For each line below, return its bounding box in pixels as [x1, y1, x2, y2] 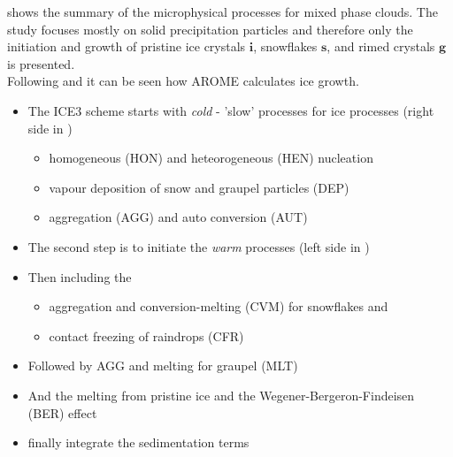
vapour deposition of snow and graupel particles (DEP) [49, 178, 349, 196]
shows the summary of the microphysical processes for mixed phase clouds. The [7, 3, 438, 20]
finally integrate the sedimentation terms [27, 433, 250, 452]
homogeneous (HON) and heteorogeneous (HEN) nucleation [49, 149, 373, 167]
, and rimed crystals [326, 37, 435, 56]
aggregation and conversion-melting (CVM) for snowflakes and [49, 297, 388, 316]
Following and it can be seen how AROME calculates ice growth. [7, 72, 359, 90]
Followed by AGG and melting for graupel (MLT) [27, 356, 298, 375]
